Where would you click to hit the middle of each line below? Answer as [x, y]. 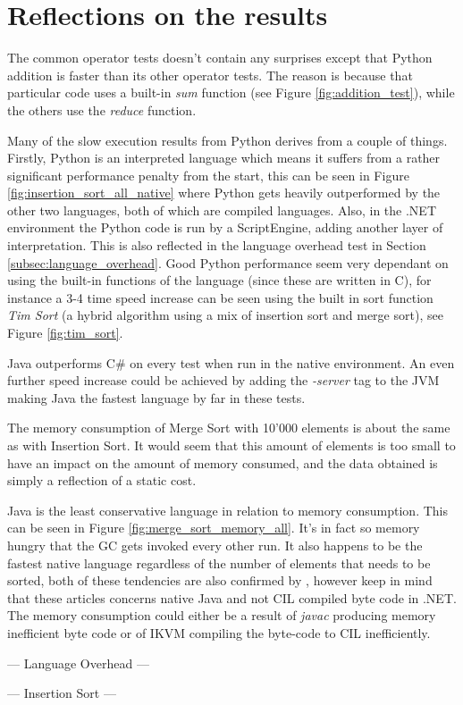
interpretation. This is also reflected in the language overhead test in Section [217, 245]
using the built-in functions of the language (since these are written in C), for [219, 280]
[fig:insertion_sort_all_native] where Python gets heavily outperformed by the [224, 193]
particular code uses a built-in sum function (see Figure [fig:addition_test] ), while [231, 92]
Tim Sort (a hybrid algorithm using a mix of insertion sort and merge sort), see [225, 315]
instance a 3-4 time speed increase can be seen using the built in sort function [220, 297]
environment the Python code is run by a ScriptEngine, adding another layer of [225, 227]
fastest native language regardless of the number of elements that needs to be [219, 562]
